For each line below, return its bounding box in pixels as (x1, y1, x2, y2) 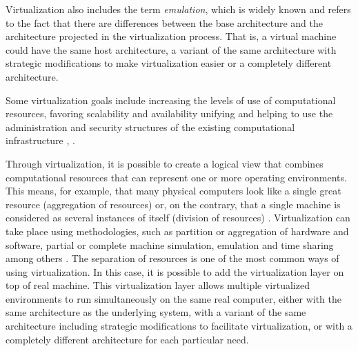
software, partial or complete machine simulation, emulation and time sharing (6, 237, 334, 252)
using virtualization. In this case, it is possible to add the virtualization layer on (6, 264, 344, 279)
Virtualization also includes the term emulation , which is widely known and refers (6, 2, 351, 16)
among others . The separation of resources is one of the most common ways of (6, 251, 339, 265)
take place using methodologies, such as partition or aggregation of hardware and (6, 223, 349, 238)
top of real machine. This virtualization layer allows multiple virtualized (6, 278, 310, 292)
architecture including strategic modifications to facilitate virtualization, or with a (6, 319, 352, 333)
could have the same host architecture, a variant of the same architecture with (6, 42, 337, 57)
